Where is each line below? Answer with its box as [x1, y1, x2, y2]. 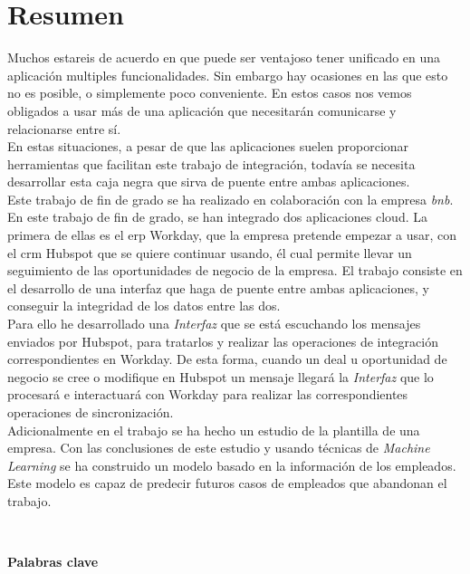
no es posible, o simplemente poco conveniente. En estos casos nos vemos [7, 83, 412, 102]
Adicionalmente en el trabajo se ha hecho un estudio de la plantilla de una [7, 420, 420, 439]
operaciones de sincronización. [7, 403, 174, 421]
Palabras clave [7, 552, 99, 571]
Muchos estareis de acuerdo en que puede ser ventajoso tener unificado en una [7, 48, 441, 67]
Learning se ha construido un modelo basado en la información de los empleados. [7, 455, 456, 474]
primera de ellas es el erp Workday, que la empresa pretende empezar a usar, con [7, 225, 457, 244]
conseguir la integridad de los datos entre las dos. [7, 296, 281, 315]
